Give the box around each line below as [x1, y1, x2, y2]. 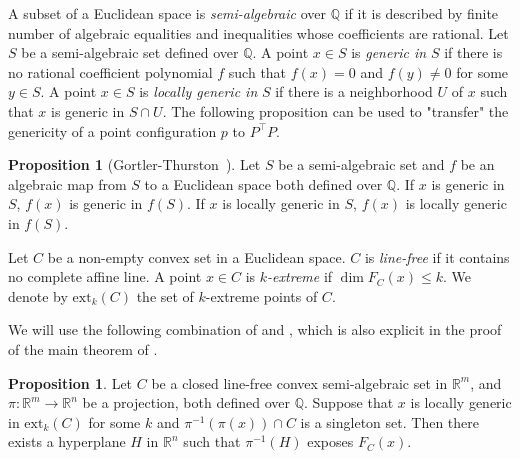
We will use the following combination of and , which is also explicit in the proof [8, 319, 502, 340]
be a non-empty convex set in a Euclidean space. [47, 246, 346, 267]
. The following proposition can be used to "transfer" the [162, 100, 509, 121]
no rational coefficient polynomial [8, 61, 213, 82]
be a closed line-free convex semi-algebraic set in [151, 372, 448, 393]
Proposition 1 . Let [8, 372, 133, 393]
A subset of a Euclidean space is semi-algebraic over [8, 3, 326, 23]
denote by [8, 285, 68, 306]
